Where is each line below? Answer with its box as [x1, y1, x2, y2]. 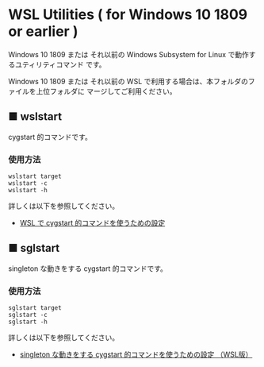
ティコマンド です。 [42, 60, 106, 69]
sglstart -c [8, 311, 48, 319]
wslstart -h [8, 187, 48, 195]
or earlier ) [8, 22, 78, 41]
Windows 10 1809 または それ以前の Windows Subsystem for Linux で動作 [8, 49, 250, 59]
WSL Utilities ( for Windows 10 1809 [8, 6, 248, 24]
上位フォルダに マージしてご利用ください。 [35, 86, 177, 96]
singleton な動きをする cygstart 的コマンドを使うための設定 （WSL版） [19, 350, 253, 359]
